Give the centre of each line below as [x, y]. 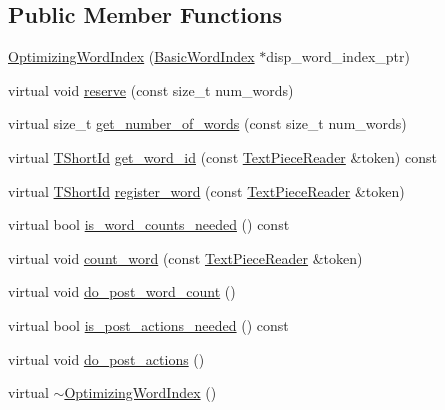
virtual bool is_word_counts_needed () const [149, 224]
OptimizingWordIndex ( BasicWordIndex [131, 56]
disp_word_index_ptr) [338, 56]
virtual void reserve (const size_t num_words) [151, 89]
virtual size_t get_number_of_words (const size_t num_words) [207, 123]
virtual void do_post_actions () [106, 358]
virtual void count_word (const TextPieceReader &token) [185, 257]
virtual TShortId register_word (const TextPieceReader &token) [206, 190]
